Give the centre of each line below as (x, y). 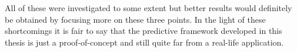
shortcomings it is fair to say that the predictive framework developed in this (144, 31)
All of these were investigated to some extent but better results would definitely (148, 8)
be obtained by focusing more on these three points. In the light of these (135, 19)
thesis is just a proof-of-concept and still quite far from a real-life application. (144, 42)
